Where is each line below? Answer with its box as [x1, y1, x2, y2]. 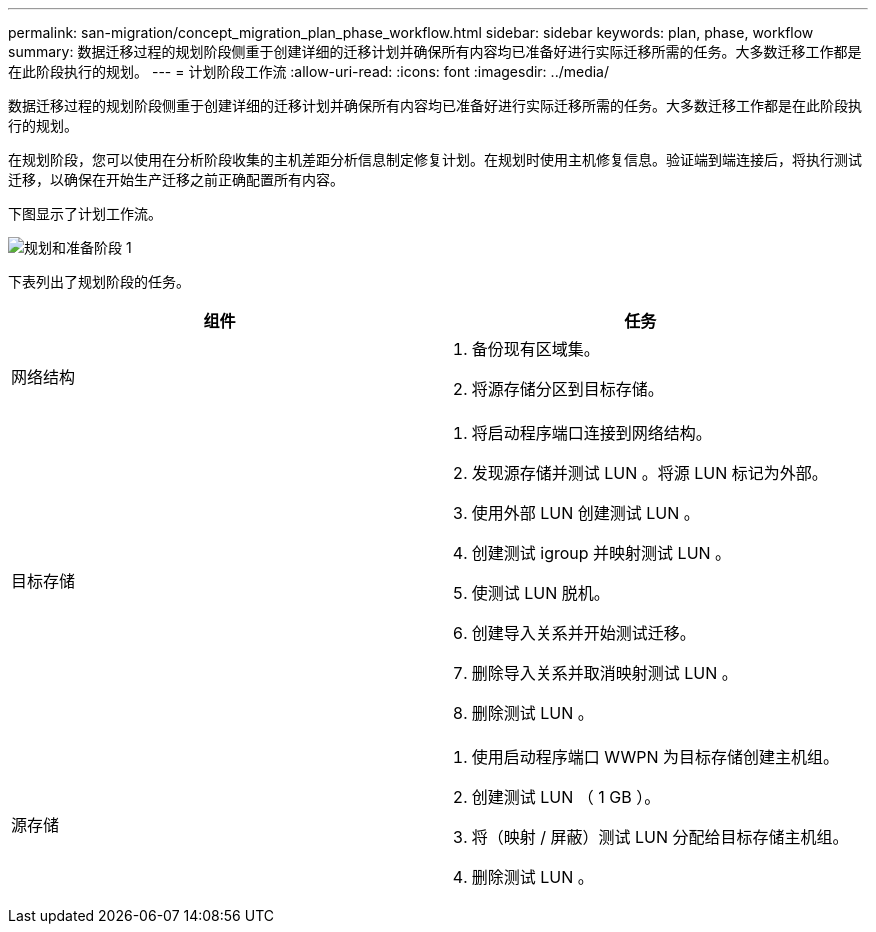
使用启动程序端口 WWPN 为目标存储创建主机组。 [471, 747, 839, 767]
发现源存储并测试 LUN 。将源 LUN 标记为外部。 [471, 463, 828, 483]
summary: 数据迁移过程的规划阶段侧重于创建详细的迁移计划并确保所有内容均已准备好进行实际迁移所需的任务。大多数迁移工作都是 [8, 43, 862, 60]
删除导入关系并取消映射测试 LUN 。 [471, 663, 738, 683]
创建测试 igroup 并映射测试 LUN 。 [471, 543, 732, 563]
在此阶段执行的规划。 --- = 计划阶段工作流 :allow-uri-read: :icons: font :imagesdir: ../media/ [8, 63, 610, 80]
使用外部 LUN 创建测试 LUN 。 [471, 503, 700, 523]
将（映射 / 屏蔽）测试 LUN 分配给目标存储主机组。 [471, 827, 849, 847]
